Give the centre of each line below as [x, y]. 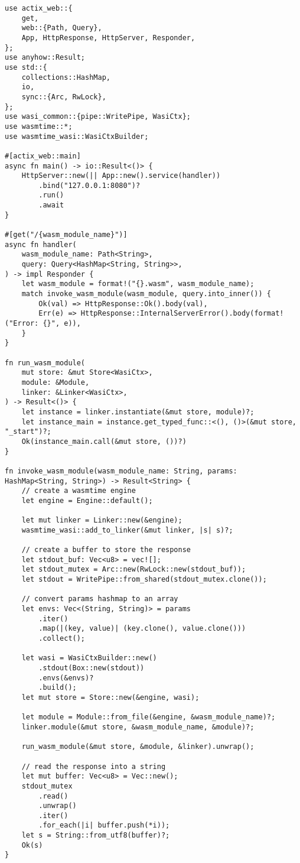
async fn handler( [41, 244]
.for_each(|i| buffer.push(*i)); [104, 825]
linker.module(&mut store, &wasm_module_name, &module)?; [138, 727]
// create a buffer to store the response [106, 550]
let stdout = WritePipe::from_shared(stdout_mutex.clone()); [144, 580]
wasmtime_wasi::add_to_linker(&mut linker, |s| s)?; [127, 530]
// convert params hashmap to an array [100, 599]
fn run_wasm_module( [45, 363]
